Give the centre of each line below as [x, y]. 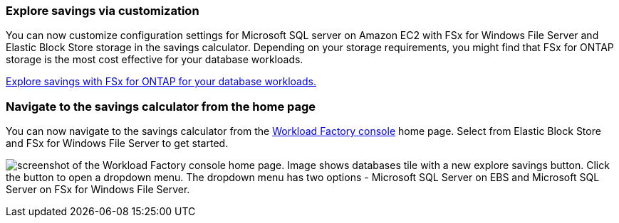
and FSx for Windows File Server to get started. [117, 143]
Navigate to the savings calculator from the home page [161, 106]
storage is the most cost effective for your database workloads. [155, 60]
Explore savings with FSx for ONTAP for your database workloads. [161, 82]
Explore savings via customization [103, 11]
